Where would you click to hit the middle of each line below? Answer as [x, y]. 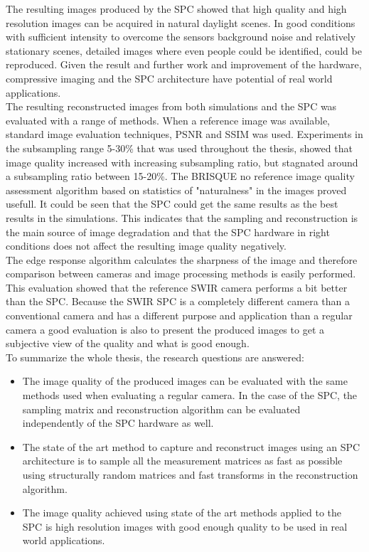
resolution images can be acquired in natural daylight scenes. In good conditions [181, 22]
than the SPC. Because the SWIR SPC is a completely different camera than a [178, 301]
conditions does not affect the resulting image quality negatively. [146, 246]
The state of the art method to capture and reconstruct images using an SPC [191, 446]
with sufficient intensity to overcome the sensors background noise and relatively [181, 37]
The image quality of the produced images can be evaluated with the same [185, 381]
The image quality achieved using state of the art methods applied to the [182, 513]
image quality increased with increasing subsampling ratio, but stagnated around [182, 162]
